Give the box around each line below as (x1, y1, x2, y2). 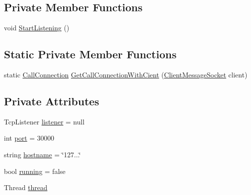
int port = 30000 (4, 133, 54, 143)
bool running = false (4, 166, 66, 176)
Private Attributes (4, 93, 99, 108)
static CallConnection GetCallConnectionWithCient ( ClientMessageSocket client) (4, 70, 248, 79)
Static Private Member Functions (4, 47, 177, 62)
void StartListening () (4, 23, 69, 33)
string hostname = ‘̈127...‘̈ (4, 149, 81, 159)
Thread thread (4, 182, 47, 193)
